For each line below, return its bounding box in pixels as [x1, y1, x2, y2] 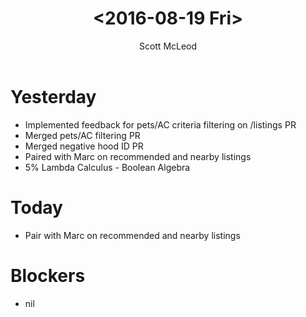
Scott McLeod [138, 40, 198, 52]
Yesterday [10, 85, 97, 108]
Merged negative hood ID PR [24, 140, 144, 152]
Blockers [10, 264, 86, 287]
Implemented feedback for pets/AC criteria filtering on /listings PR [24, 118, 297, 131]
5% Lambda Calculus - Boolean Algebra [24, 161, 191, 173]
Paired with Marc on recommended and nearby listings [24, 150, 252, 162]
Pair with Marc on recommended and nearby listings [24, 229, 241, 241]
